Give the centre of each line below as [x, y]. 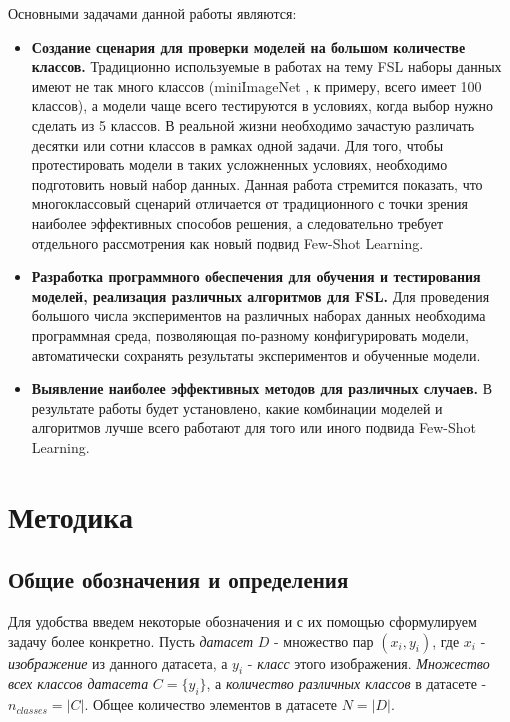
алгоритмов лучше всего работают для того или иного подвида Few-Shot [253, 427]
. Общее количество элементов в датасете [210, 704]
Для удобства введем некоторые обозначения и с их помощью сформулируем [242, 621]
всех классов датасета [78, 683]
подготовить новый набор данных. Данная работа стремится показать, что [257, 183]
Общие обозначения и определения [178, 579]
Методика [71, 515]
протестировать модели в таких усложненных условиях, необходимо [239, 164]
